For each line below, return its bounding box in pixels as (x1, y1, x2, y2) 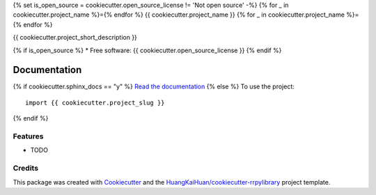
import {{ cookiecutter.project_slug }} (25, 98, 165, 107)
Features (13, 132, 44, 141)
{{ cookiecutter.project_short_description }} (13, 33, 137, 42)
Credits (13, 164, 38, 173)
